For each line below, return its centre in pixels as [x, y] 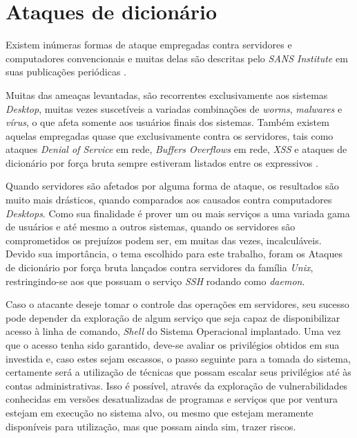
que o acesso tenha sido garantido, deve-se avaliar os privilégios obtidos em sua [173, 345]
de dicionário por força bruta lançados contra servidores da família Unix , [160, 267]
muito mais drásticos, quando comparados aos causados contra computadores [169, 200]
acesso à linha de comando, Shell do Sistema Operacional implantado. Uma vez [173, 331]
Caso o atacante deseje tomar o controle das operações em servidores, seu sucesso [177, 304]
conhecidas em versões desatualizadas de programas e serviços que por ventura [172, 399]
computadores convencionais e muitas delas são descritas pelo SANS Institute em [177, 58]
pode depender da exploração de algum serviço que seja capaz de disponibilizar [173, 317]
